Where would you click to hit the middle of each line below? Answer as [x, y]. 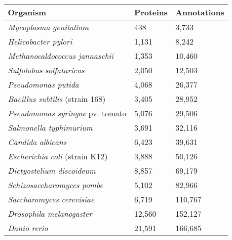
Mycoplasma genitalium [48, 27]
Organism [27, 12]
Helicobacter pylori [40, 41]
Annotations [200, 12]
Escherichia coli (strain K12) [58, 156]
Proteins [151, 12]
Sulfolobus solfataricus [46, 70]
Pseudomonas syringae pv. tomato [67, 113]
